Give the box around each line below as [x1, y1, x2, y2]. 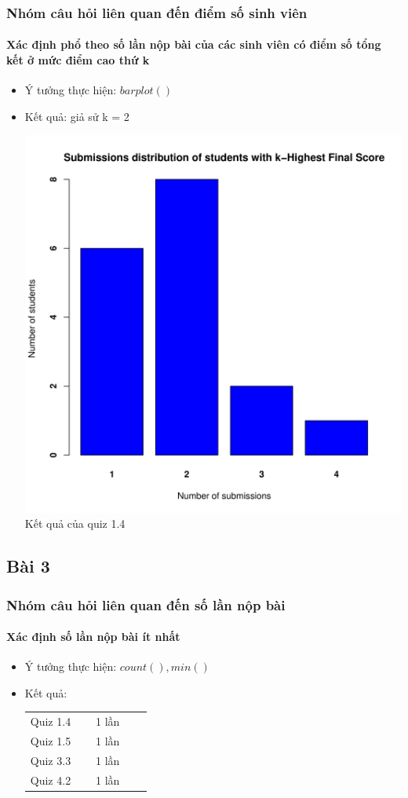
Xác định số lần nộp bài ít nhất [6, 628, 180, 645]
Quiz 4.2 [30, 771, 71, 788]
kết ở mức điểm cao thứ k [6, 52, 150, 68]
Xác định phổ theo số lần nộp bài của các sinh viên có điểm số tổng [6, 36, 381, 53]
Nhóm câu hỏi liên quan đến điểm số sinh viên [6, 2, 308, 22]
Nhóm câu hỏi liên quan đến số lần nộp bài [6, 595, 286, 614]
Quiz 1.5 [30, 733, 71, 749]
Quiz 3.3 [30, 752, 71, 768]
